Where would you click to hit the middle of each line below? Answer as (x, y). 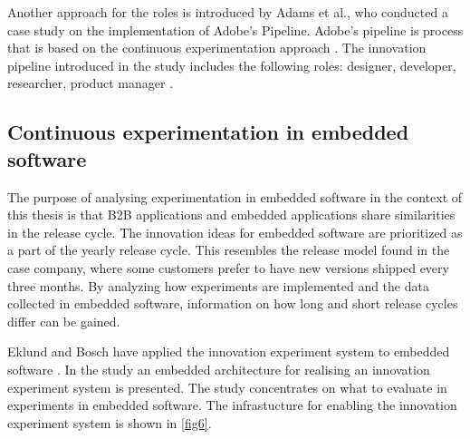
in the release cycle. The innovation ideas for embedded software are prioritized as (235, 232)
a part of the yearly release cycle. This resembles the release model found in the (229, 250)
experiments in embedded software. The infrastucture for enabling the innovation (232, 405)
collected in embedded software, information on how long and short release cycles (233, 303)
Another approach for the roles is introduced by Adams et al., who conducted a (228, 12)
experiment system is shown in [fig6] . (110, 422)
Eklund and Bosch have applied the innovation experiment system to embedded (229, 351)
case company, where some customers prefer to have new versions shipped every (228, 267)
